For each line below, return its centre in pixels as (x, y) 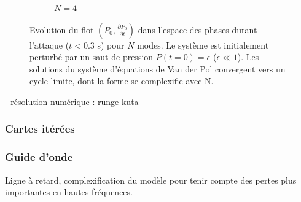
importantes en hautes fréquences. (69, 192)
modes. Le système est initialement (203, 45)
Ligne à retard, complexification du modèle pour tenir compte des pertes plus (151, 180)
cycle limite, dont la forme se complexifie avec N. (122, 81)
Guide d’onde (39, 157)
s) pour (111, 45)
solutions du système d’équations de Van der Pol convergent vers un (158, 68)
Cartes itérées (40, 129)
